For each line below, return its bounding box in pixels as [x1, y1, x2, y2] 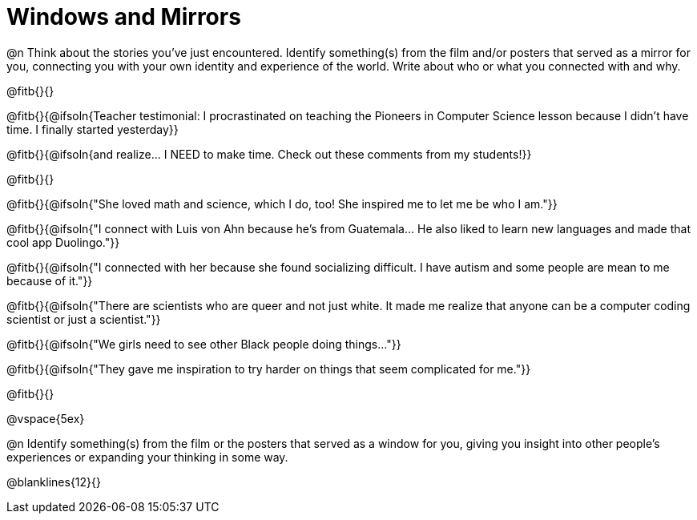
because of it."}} [6, 273, 93, 288]
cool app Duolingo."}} [6, 235, 120, 249]
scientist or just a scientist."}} [6, 312, 161, 326]
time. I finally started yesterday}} [6, 122, 179, 136]
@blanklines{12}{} [6, 474, 102, 489]
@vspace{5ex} [6, 411, 85, 425]
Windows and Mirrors [6, 3, 241, 30]
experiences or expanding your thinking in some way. [6, 449, 288, 464]
